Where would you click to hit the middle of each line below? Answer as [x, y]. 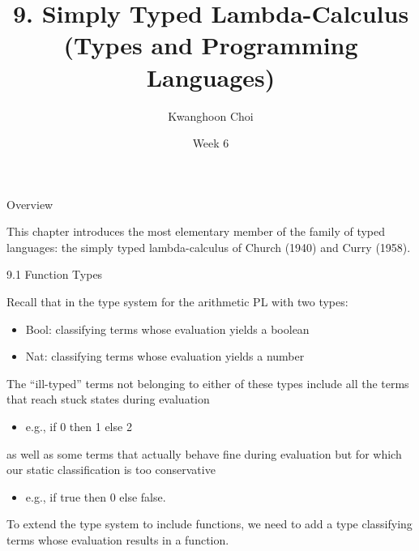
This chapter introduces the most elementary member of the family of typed [196, 231]
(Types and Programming [211, 45]
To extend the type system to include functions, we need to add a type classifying [209, 524]
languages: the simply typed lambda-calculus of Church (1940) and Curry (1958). [209, 247]
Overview [30, 204]
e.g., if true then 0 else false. [96, 496]
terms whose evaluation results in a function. [118, 540]
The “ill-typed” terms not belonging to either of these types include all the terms [208, 383]
